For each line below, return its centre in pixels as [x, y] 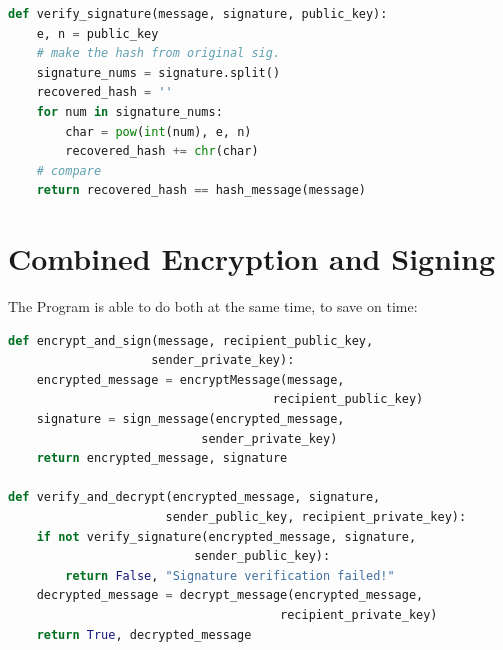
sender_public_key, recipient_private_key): [316, 517]
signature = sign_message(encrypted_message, [190, 419]
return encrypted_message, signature [162, 458]
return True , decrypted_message [144, 634]
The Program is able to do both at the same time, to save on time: [213, 306]
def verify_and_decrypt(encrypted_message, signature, [194, 497]
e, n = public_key [97, 33]
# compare [69, 170]
